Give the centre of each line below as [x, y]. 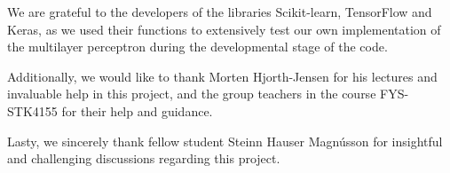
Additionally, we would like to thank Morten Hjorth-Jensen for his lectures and [222, 76]
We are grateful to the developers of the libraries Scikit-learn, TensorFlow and [220, 12]
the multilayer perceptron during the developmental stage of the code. [197, 47]
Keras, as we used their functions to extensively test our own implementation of [224, 29]
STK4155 [32, 110]
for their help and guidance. [137, 110]
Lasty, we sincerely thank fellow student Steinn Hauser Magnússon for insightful [225, 141]
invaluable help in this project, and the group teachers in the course [192, 94]
